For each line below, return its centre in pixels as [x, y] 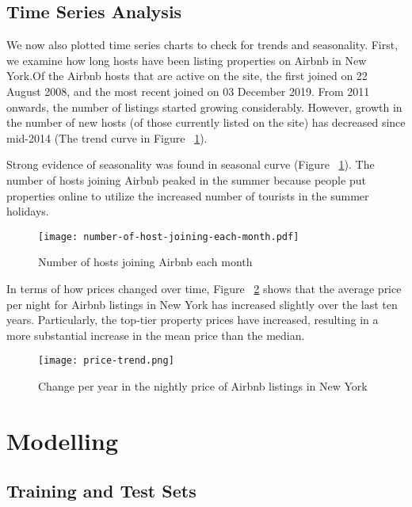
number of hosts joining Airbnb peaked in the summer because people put [186, 179]
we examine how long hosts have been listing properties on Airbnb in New [187, 60]
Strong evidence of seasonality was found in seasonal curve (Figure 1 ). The [191, 164]
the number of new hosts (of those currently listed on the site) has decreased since [206, 122]
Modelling [63, 440]
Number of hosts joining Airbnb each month [145, 262]
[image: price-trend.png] [106, 361]
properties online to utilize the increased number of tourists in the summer [188, 195]
